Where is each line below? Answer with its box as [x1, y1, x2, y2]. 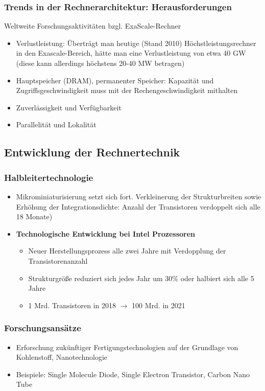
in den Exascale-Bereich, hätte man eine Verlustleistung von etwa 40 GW [16, 48, 246, 58]
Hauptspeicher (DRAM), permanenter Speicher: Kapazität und [16, 75, 214, 85]
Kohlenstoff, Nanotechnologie [16, 352, 107, 362]
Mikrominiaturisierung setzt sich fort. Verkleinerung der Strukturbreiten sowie [16, 191, 261, 201]
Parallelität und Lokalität [16, 119, 97, 130]
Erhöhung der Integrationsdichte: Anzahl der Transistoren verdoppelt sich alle [16, 201, 260, 212]
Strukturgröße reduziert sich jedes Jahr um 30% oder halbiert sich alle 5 [28, 272, 254, 283]
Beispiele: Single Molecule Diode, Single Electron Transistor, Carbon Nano [16, 369, 250, 379]
